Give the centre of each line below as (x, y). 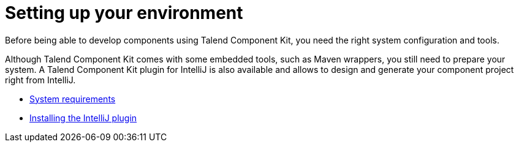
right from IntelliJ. (40, 80)
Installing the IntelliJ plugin (83, 118)
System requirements (73, 99)
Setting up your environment (124, 13)
